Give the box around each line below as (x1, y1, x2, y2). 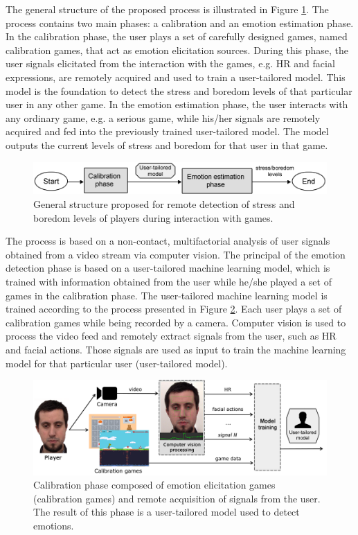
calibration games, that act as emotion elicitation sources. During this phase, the (6, 42, 349, 57)
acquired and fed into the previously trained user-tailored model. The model (6, 124, 329, 139)
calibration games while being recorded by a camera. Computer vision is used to (6, 315, 346, 329)
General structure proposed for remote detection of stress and (33, 196, 295, 211)
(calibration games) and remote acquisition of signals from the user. (33, 491, 321, 505)
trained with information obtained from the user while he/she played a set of (6, 274, 332, 288)
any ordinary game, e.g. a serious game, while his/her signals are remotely (6, 110, 321, 125)
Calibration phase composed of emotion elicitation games (33, 477, 276, 492)
